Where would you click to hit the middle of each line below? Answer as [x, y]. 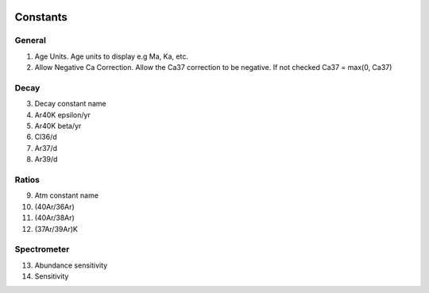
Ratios [27, 180]
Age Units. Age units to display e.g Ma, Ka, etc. [111, 56]
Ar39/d [46, 160]
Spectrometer [42, 249]
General [31, 40]
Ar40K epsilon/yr [62, 114]
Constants [41, 17]
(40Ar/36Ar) [54, 206]
